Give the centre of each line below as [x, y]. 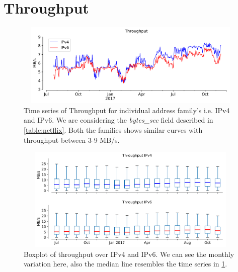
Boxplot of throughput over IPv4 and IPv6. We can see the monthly [129, 254]
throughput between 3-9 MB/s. [72, 140]
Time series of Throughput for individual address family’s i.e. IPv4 [127, 110]
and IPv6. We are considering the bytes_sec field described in [118, 120]
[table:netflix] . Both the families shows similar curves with [113, 130]
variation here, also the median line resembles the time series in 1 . [126, 264]
